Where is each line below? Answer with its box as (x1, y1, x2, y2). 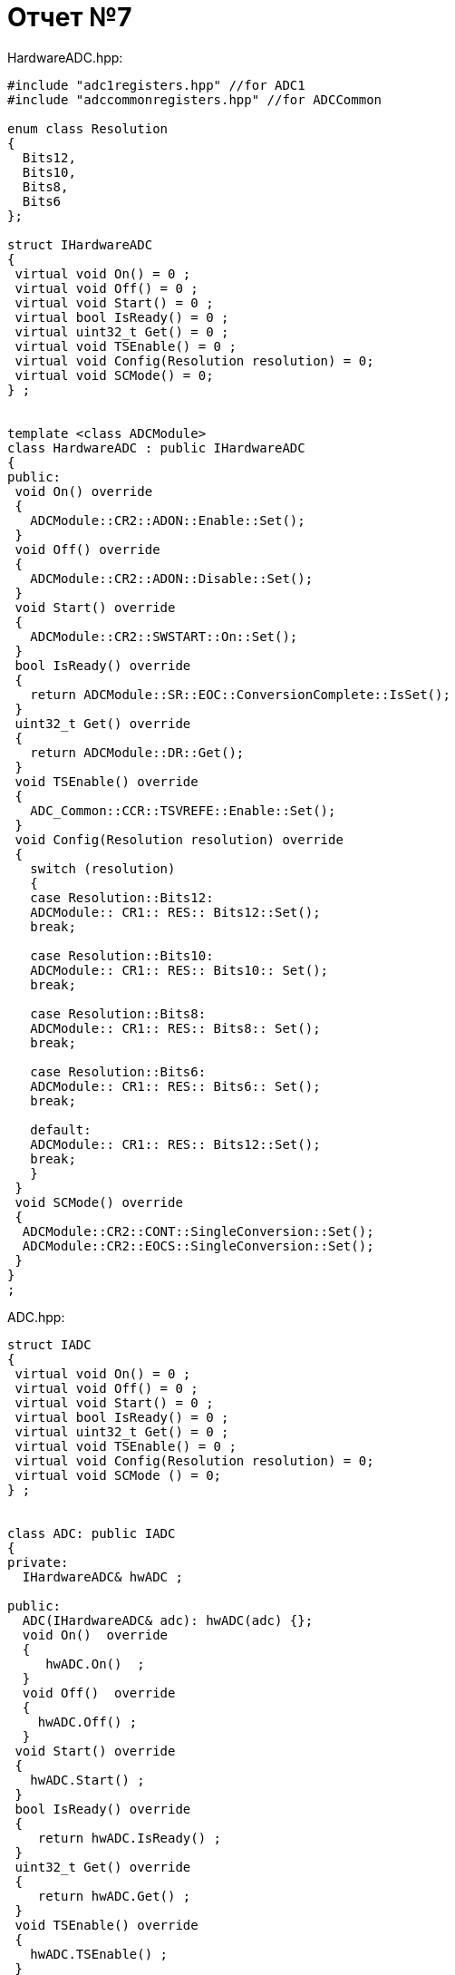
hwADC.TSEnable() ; (30, 1946, 169, 1961)
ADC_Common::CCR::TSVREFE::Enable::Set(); (30, 803, 336, 818)
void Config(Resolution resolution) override (15, 832, 344, 847)
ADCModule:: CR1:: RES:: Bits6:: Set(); (30, 1078, 321, 1094)
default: (30, 1122, 92, 1137)
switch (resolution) (30, 861, 176, 876)
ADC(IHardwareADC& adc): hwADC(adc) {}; (22, 1612, 314, 1628)
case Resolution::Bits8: (30, 1006, 207, 1021)
